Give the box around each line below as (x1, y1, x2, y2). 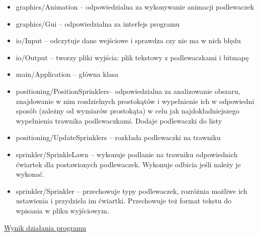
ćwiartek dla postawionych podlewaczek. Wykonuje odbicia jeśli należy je (16, 159, 241, 169)
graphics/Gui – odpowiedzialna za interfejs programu (16, 18, 180, 29)
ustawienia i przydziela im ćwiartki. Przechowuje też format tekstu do (16, 195, 232, 206)
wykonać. (16, 169, 45, 179)
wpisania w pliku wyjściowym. (16, 205, 109, 215)
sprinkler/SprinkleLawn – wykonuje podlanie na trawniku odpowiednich (16, 149, 238, 159)
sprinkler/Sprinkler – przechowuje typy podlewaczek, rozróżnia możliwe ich (16, 185, 247, 196)
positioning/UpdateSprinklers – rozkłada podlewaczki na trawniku (16, 132, 221, 143)
